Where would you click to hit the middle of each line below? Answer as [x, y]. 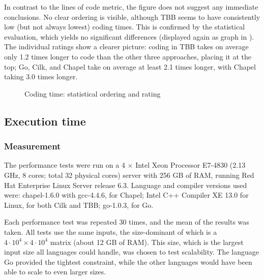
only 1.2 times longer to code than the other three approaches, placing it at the [128, 56]
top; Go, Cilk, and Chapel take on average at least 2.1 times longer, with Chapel [130, 66]
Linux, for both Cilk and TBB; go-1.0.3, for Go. [79, 205]
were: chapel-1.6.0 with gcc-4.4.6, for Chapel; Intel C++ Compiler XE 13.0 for [126, 195]
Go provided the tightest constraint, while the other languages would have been [128, 261]
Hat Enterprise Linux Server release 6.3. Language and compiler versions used [126, 185]
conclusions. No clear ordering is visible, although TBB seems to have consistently [132, 17]
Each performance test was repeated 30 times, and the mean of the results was [127, 222]
